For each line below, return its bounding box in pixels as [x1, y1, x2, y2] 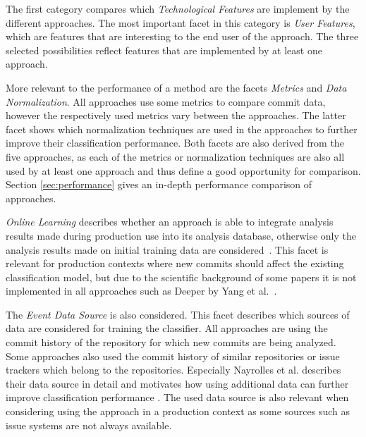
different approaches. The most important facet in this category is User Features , [6, 15, 355, 30]
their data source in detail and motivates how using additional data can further [6, 376, 349, 390]
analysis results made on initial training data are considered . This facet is [6, 242, 329, 257]
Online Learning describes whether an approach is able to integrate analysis [6, 214, 334, 229]
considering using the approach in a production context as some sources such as [6, 404, 350, 419]
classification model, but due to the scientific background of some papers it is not [6, 269, 357, 284]
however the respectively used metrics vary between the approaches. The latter [6, 108, 346, 123]
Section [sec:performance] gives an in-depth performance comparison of [6, 177, 312, 192]
